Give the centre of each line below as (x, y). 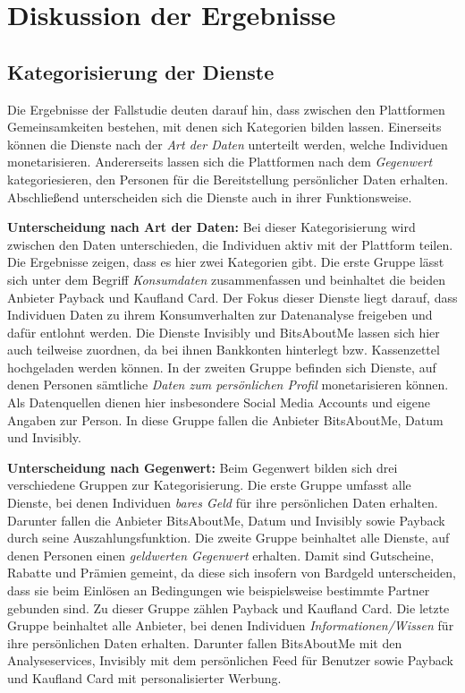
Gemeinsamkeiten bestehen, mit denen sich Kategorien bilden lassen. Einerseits (224, 127)
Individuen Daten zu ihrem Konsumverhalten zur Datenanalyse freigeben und (220, 315)
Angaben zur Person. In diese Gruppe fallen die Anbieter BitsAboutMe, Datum (225, 419)
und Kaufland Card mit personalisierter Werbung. (144, 677)
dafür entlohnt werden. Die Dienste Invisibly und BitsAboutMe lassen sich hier (224, 332)
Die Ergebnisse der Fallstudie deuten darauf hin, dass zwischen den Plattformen (226, 109)
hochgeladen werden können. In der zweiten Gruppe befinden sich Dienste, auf (222, 367)
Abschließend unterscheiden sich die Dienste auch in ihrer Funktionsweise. (210, 197)
